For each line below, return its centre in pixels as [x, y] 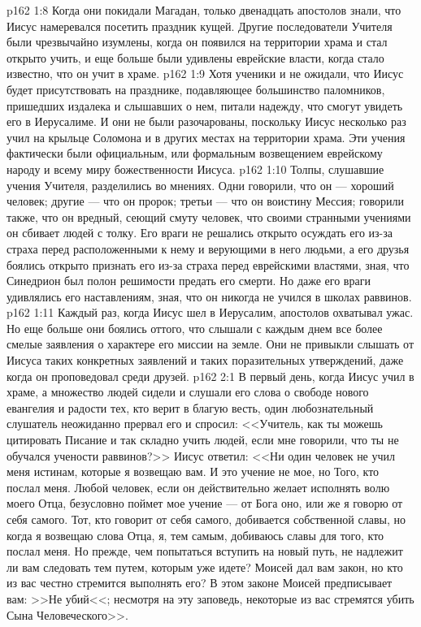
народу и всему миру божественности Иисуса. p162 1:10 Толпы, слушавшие [195, 169]
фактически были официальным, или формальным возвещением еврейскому [195, 153]
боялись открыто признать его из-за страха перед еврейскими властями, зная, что [208, 264]
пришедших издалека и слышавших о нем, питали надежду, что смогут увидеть [205, 105]
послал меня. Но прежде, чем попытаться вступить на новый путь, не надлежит [205, 551]
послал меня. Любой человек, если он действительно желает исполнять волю [198, 487]
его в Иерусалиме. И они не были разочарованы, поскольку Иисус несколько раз [206, 121]
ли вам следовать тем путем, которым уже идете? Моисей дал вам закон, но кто [205, 566]
